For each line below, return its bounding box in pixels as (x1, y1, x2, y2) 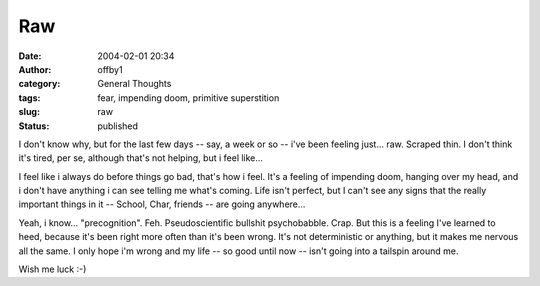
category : (18, 78, 61, 90)
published (97, 120, 139, 132)
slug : (18, 106, 40, 118)
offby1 (97, 63, 124, 75)
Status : (18, 120, 50, 132)
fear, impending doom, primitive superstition (97, 91, 280, 104)
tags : (18, 91, 41, 104)
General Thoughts (97, 78, 172, 90)
